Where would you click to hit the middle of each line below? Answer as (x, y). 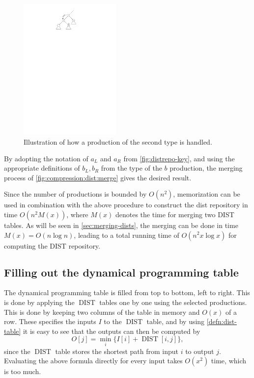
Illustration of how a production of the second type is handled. (118, 141)
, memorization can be (207, 194)
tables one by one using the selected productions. (173, 302)
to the (113, 321)
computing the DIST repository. (52, 245)
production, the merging (206, 168)
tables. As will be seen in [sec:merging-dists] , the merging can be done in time (121, 225)
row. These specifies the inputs (50, 321)
